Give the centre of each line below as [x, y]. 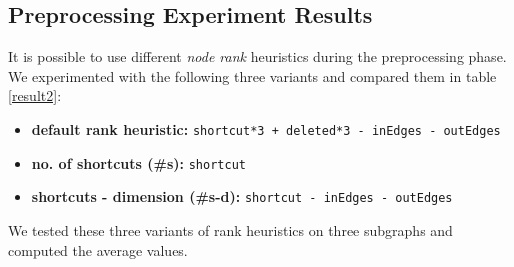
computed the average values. [98, 249]
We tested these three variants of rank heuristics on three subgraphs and [230, 229]
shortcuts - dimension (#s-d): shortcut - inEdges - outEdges [242, 196]
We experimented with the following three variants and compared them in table [252, 75]
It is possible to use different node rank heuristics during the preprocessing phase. [257, 56]
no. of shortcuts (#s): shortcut [138, 162]
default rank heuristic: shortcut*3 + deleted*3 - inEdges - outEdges [266, 128]
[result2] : [35, 95]
